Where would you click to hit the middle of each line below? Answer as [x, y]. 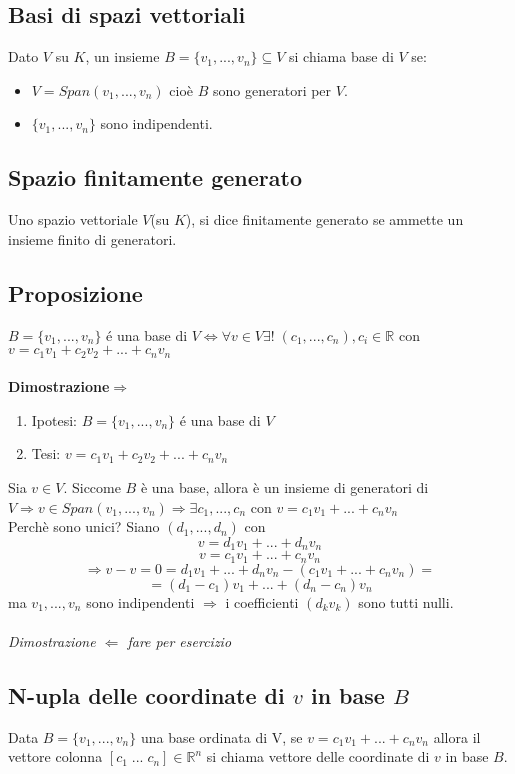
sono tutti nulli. [406, 601]
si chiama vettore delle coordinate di [318, 756]
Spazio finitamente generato [155, 177]
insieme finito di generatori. [92, 238]
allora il [457, 736]
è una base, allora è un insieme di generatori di [284, 487]
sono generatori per [272, 89]
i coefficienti [262, 601]
